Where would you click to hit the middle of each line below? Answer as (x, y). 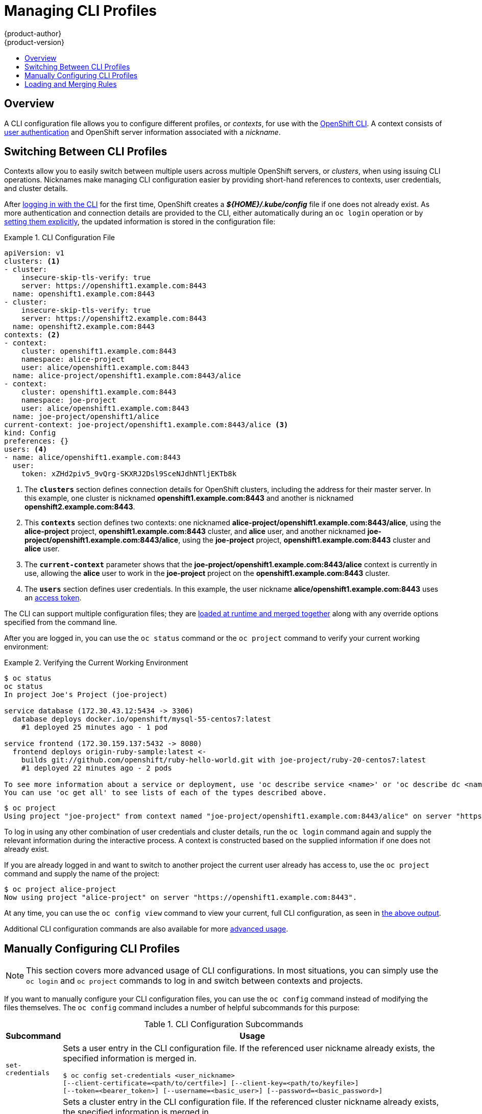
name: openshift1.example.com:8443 (84, 294)
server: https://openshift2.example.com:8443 (114, 319)
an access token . (53, 598)
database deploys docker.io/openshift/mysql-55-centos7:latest (142, 719)
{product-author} (33, 33)
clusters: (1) (32, 261)
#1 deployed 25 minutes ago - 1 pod (94, 727)
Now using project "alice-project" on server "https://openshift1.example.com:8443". (181, 898)
